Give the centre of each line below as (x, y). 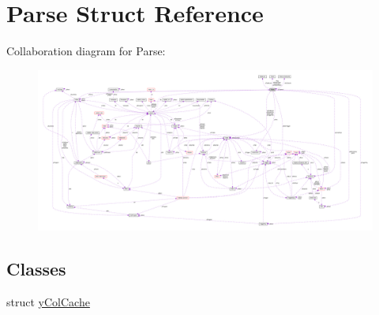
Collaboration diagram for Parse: (86, 51)
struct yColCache (48, 302)
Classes (36, 269)
